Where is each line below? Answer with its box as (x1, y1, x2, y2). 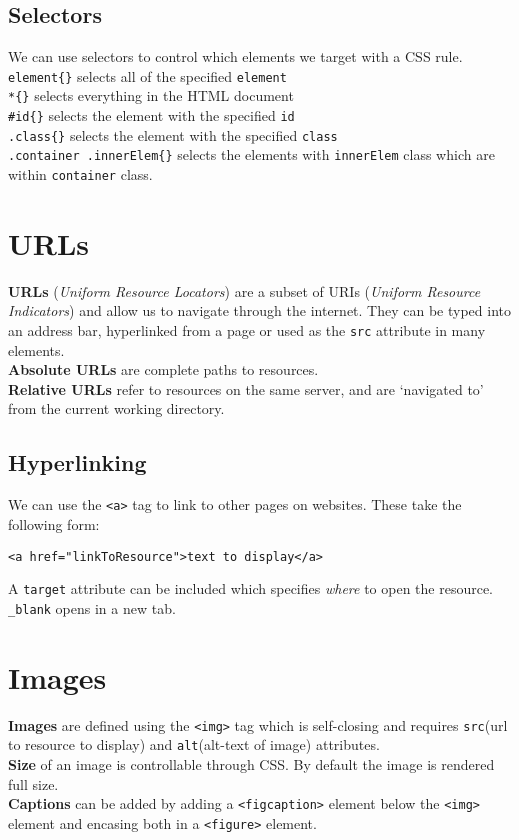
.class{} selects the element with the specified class (8, 124, 338, 145)
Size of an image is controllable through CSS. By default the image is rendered (8, 753, 495, 774)
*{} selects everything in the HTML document (8, 85, 294, 106)
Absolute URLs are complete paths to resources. (8, 359, 319, 380)
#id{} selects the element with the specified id (8, 105, 295, 126)
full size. (8, 773, 59, 794)
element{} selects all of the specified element (8, 65, 287, 86)
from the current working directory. (8, 398, 225, 419)
